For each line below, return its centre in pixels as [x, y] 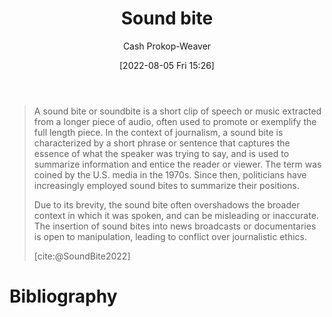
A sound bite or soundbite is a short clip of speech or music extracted [177, 111]
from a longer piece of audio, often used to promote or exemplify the [175, 121]
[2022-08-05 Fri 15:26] [167, 65]
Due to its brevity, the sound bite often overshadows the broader [167, 204]
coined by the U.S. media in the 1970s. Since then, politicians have [170, 174]
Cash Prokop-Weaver [167, 46]
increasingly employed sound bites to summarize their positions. [166, 185]
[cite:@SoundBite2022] [82, 256]
